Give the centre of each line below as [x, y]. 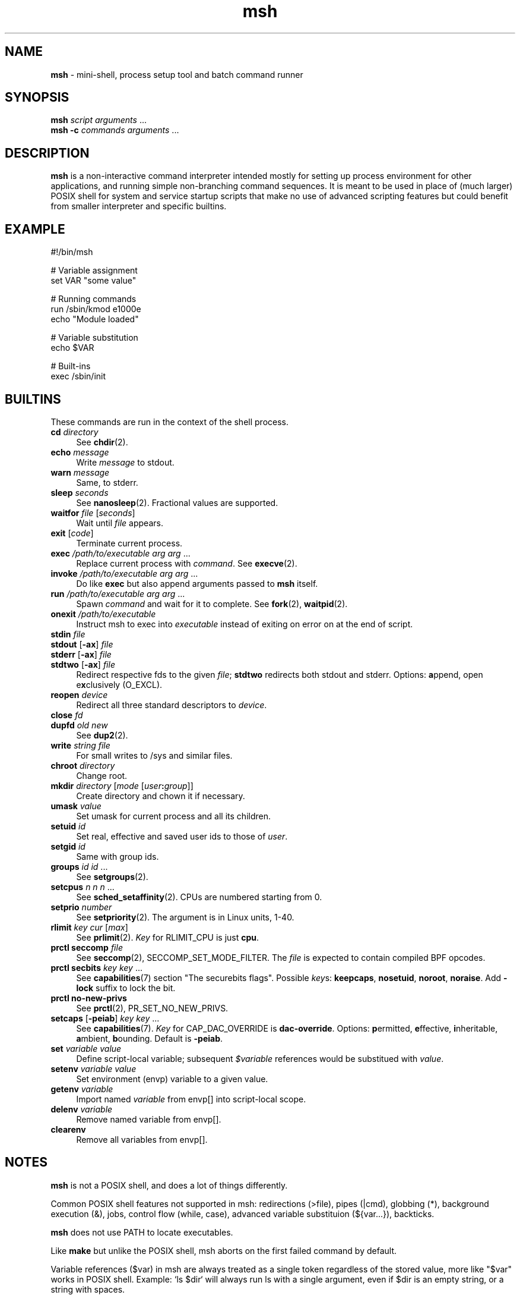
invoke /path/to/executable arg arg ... [124, 573]
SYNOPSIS [37, 98]
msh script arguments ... [99, 120]
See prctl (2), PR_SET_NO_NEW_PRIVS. [152, 1008]
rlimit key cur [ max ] [89, 927]
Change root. [102, 775]
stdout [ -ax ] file [82, 644]
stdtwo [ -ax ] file [83, 664]
